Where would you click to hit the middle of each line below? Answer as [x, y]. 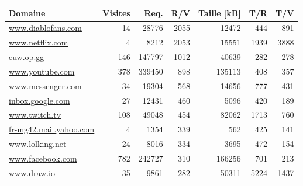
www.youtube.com [42, 71]
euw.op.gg [27, 57]
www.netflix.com [39, 42]
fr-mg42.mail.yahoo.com [52, 129]
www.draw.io [32, 172]
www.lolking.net [38, 144]
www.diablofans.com [45, 28]
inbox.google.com [39, 100]
